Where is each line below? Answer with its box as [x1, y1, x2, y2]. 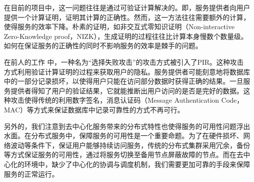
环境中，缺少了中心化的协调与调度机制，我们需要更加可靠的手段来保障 [24, 159, 250, 169]
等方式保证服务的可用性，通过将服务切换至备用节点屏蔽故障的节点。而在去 [4, 149, 243, 160]
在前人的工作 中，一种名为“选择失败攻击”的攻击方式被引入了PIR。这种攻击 [4, 56, 244, 67]
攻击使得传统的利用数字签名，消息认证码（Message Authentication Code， [10, 95, 244, 105]
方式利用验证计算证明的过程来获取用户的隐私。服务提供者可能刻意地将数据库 [4, 66, 250, 76]
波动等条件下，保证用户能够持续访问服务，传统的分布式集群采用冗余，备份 [10, 140, 250, 150]
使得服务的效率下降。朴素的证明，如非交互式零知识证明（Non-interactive [4, 21, 235, 32]
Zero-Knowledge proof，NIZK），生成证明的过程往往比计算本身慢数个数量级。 [4, 31, 248, 41]
